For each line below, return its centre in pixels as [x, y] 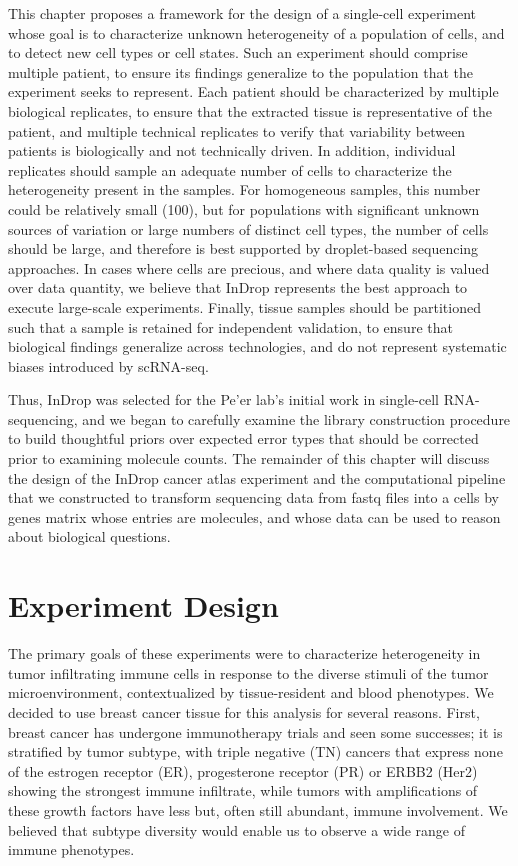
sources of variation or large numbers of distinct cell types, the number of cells [248, 228]
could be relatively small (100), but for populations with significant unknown [244, 208]
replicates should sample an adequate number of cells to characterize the [230, 169]
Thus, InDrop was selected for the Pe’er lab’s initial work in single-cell [224, 399]
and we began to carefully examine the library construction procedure [296, 418]
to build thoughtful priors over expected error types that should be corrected [243, 438]
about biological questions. [89, 536]
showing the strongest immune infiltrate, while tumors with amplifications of [243, 790]
